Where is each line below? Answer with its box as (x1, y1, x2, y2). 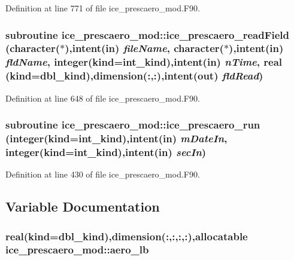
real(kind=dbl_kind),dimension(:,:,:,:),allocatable (5, 228, 248, 243)
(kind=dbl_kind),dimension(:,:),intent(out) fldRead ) (5, 68, 263, 83)
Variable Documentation (5, 197, 160, 216)
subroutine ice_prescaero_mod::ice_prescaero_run (5, 117, 260, 132)
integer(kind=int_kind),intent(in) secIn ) (5, 144, 207, 159)
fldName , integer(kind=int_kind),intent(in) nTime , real (5, 54, 283, 69)
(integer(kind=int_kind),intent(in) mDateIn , (5, 131, 228, 146)
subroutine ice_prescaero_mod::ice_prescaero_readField (5, 27, 289, 42)
